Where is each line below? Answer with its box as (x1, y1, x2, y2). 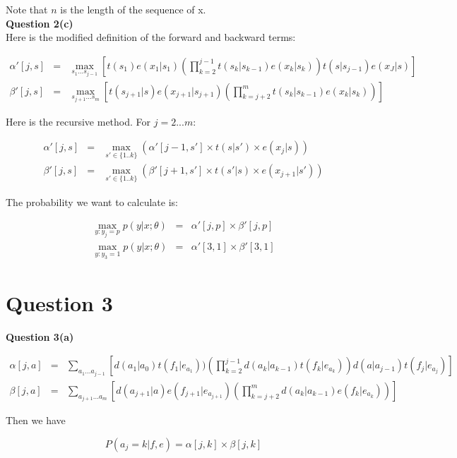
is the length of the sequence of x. (60, 2, 206, 16)
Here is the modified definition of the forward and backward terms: (6, 30, 296, 44)
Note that (6, 2, 48, 16)
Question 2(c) (6, 16, 73, 30)
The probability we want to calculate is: (6, 194, 178, 209)
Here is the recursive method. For (6, 114, 151, 128)
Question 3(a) (6, 329, 74, 344)
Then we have (6, 413, 66, 428)
